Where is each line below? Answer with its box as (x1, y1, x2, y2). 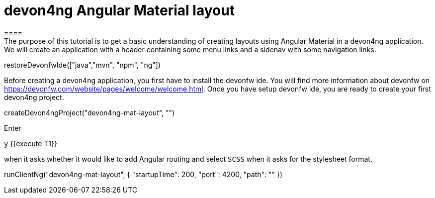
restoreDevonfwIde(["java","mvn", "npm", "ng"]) (4, 60, 161, 69)
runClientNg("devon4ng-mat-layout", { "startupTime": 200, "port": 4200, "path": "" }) (4, 170, 283, 179)
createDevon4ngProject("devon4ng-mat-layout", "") (4, 108, 175, 117)
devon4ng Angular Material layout (4, 2, 235, 19)
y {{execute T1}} (4, 139, 57, 148)
